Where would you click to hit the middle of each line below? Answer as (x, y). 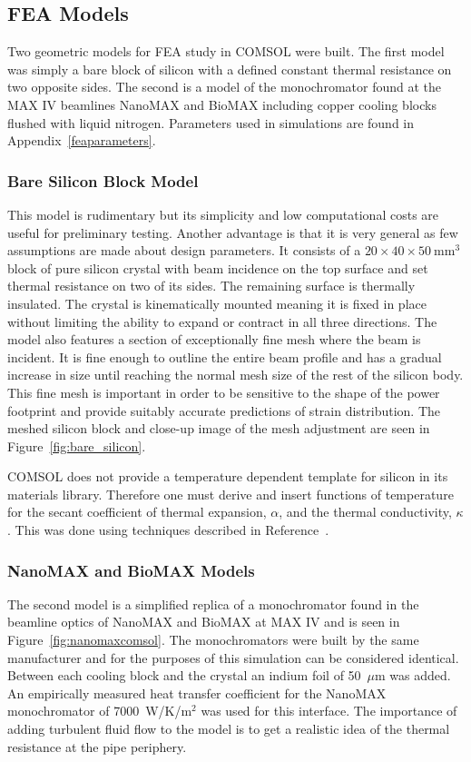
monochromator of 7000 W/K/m (100, 711)
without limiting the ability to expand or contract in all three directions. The (222, 321)
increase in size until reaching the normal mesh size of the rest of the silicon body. (235, 375)
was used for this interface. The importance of (329, 711)
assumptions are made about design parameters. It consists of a (184, 250)
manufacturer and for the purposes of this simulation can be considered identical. (233, 657)
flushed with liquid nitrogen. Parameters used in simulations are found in (211, 122)
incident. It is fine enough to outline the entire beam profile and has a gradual (225, 356)
